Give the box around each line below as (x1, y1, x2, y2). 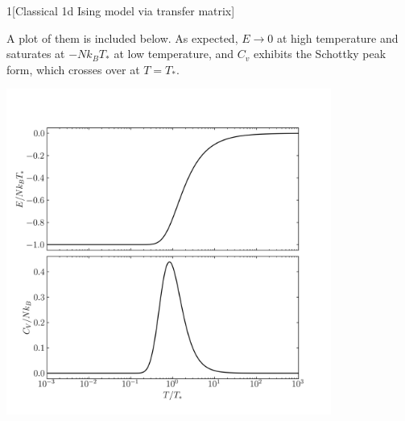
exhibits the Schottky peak (253, 45, 386, 62)
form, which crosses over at (6, 60, 140, 77)
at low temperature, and (114, 45, 234, 62)
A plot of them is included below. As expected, (6, 29, 238, 46)
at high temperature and (276, 29, 399, 46)
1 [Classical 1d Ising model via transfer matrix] (6, 2, 235, 19)
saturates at (6, 45, 65, 62)
